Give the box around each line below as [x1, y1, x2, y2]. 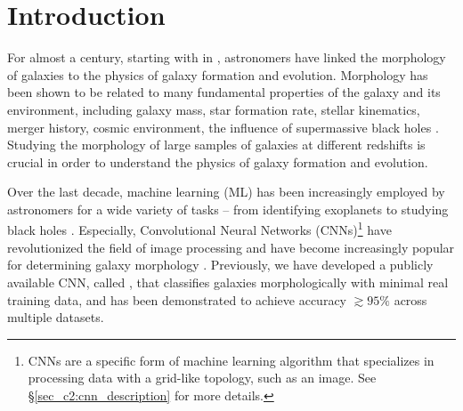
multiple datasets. [7, 308, 104, 326]
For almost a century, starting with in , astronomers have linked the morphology [7, 48, 446, 67]
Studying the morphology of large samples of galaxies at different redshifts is [7, 135, 426, 154]
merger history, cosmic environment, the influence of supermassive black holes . [7, 117, 439, 136]
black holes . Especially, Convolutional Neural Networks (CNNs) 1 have [7, 218, 392, 239]
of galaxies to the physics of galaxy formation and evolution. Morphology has [7, 65, 428, 84]
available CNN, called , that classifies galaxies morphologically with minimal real [7, 272, 449, 291]
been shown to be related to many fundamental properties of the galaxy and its [7, 83, 441, 101]
